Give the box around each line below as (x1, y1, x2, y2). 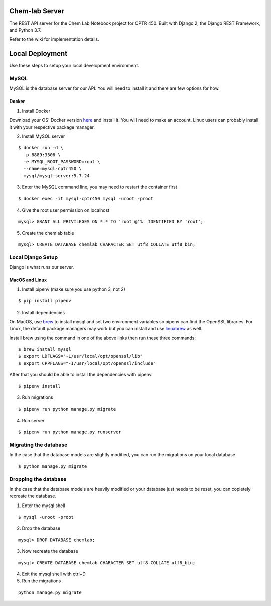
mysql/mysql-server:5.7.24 (23, 173, 90, 178)
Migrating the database (9, 441, 68, 448)
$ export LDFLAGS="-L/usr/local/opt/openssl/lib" (18, 353, 143, 359)
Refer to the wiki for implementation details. (9, 36, 100, 42)
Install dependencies (22, 309, 65, 315)
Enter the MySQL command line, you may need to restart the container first (22, 184, 178, 190)
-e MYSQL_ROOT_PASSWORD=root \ (23, 159, 100, 165)
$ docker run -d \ (18, 145, 64, 151)
